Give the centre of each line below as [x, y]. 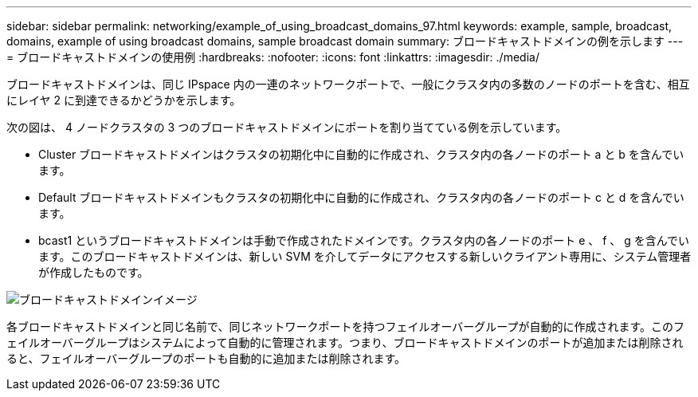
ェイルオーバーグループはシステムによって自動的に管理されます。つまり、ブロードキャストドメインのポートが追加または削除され [345, 342]
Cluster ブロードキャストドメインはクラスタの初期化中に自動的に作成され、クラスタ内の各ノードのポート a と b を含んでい [361, 154]
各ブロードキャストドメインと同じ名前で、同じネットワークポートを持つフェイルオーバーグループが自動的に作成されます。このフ [346, 326]
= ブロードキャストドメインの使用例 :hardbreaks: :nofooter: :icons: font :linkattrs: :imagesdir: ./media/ [273, 57]
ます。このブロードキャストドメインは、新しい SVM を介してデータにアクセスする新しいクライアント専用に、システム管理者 [365, 256]
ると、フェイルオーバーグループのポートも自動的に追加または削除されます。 [206, 358]
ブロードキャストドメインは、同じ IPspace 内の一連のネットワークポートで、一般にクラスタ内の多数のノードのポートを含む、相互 [348, 84]
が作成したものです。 [94, 272]
